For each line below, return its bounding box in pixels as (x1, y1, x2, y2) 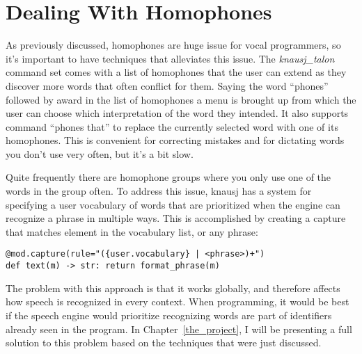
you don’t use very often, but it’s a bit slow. (6, 146, 194, 161)
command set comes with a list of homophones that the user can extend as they (6, 65, 347, 79)
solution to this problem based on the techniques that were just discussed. (6, 335, 322, 350)
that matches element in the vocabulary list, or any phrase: (6, 224, 258, 239)
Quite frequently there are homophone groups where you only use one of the (6, 170, 331, 184)
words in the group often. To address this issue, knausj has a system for (6, 184, 312, 198)
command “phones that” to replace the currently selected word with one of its (6, 119, 338, 134)
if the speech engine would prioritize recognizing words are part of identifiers (6, 307, 332, 322)
